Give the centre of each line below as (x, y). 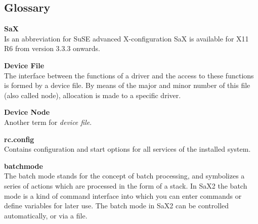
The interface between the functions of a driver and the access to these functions (129, 75)
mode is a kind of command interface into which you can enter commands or (123, 195)
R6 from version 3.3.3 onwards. (52, 48)
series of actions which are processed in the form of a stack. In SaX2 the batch (126, 185)
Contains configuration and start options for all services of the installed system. (127, 149)
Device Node (27, 112)
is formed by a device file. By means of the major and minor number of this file (127, 85)
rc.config (19, 139)
